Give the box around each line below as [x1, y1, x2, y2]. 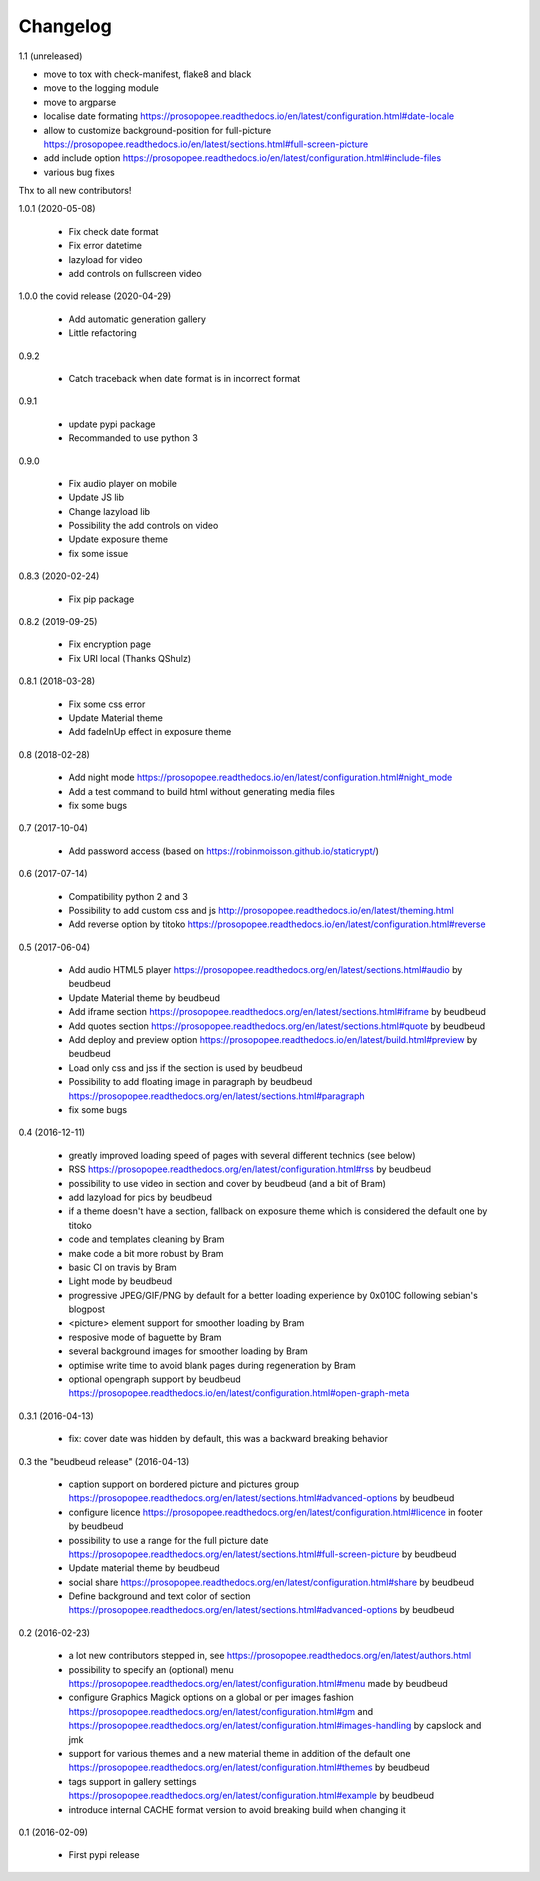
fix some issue [68, 547, 129, 559]
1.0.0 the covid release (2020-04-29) [18, 290, 172, 302]
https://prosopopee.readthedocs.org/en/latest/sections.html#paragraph [68, 1090, 365, 1102]
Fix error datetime [68, 240, 142, 252]
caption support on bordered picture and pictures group [68, 1478, 300, 1490]
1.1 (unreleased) [18, 50, 83, 62]
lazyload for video [68, 253, 143, 265]
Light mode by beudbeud [68, 1275, 173, 1287]
